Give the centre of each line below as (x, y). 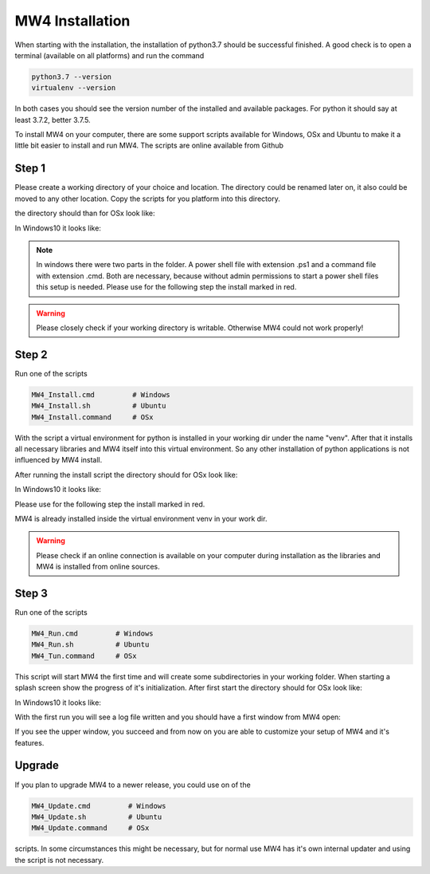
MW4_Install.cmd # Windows (101, 394)
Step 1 (30, 169)
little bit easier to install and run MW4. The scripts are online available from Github (149, 146)
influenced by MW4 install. (59, 460)
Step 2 (31, 354)
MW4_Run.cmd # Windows (93, 633)
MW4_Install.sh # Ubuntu (99, 406)
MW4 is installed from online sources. (98, 567)
